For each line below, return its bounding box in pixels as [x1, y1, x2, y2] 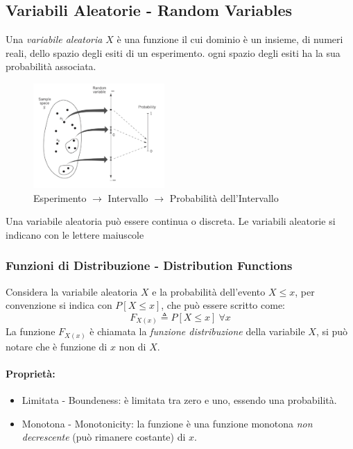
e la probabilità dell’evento [152, 284, 266, 298]
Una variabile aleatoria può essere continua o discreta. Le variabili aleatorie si [6, 214, 336, 228]
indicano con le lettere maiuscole [6, 227, 144, 242]
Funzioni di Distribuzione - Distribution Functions [6, 257, 293, 274]
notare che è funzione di [6, 339, 107, 353]
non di [119, 339, 146, 353]
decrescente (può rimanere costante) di [21, 430, 186, 444]
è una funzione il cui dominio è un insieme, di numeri [117, 32, 343, 46]
